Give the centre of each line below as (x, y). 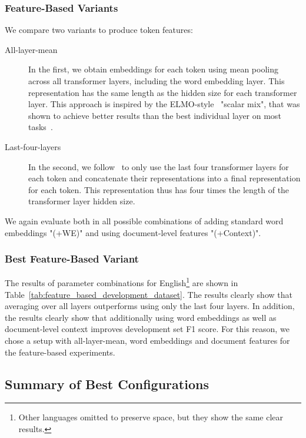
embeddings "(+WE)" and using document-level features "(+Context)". (133, 232)
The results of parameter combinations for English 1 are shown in (122, 282)
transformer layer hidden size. (82, 201)
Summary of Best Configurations (107, 384)
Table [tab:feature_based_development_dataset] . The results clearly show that (149, 294)
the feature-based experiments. (60, 352)
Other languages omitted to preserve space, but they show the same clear (151, 417)
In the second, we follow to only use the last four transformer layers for (159, 166)
